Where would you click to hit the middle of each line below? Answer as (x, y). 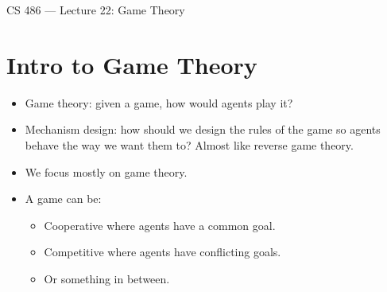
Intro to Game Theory (132, 64)
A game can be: (63, 199)
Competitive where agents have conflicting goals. (163, 252)
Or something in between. (107, 278)
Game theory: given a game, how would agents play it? (159, 102)
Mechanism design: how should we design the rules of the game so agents (203, 129)
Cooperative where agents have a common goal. (160, 225)
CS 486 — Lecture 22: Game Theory (96, 10)
